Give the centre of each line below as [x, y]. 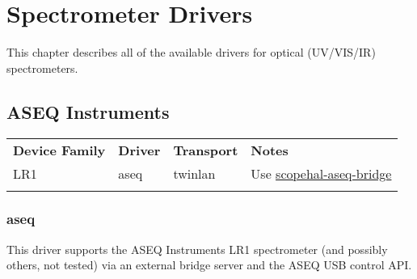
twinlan [194, 173]
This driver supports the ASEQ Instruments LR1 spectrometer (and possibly [197, 249]
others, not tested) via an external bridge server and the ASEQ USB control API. [209, 265]
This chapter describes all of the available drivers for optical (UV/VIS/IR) [191, 52]
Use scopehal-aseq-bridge [321, 173]
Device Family [59, 150]
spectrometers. [42, 68]
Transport [206, 150]
